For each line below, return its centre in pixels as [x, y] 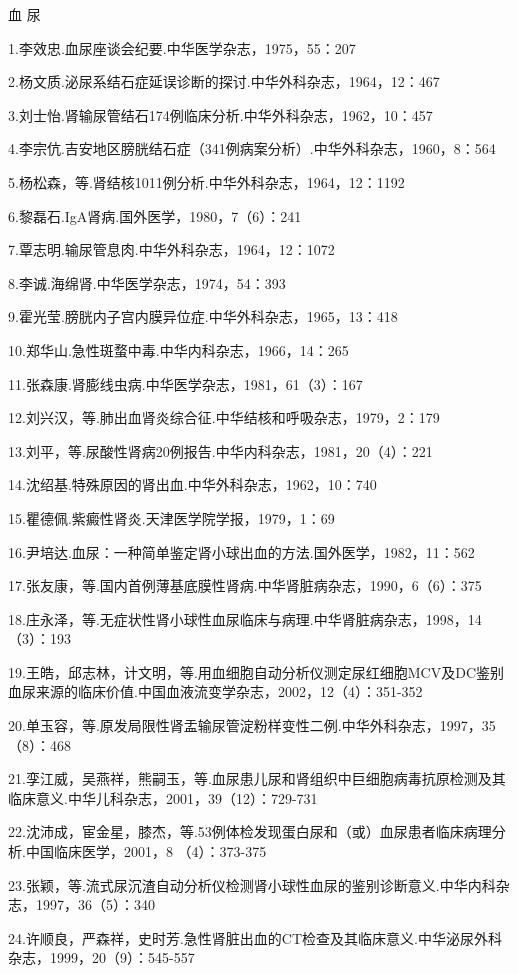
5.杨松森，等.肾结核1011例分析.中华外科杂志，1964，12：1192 [206, 181]
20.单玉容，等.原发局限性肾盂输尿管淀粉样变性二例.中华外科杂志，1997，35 [252, 725]
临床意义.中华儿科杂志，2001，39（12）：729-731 [163, 797]
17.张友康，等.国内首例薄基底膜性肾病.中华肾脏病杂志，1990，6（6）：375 [245, 585]
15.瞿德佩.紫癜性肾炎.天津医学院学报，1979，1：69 [171, 517]
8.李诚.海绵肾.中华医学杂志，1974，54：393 [147, 282]
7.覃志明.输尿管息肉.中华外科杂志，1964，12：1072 [171, 249]
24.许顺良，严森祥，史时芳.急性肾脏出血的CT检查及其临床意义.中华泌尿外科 [255, 937]
